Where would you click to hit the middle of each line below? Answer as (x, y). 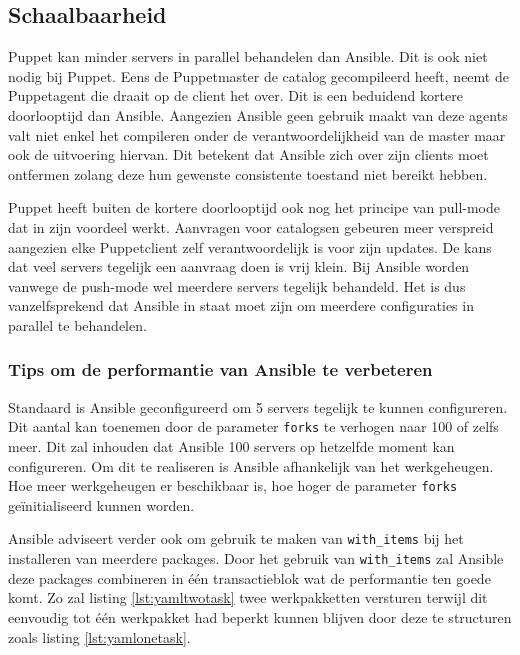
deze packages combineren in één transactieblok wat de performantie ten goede (249, 577)
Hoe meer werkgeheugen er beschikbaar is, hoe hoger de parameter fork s (233, 485)
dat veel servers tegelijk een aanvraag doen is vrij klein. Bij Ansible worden (239, 266)
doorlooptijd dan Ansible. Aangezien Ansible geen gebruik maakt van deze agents (258, 114)
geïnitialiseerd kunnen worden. (101, 504)
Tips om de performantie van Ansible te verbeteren (220, 369)
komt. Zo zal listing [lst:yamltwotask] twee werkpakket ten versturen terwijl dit (248, 597)
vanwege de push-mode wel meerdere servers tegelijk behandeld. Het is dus (237, 285)
